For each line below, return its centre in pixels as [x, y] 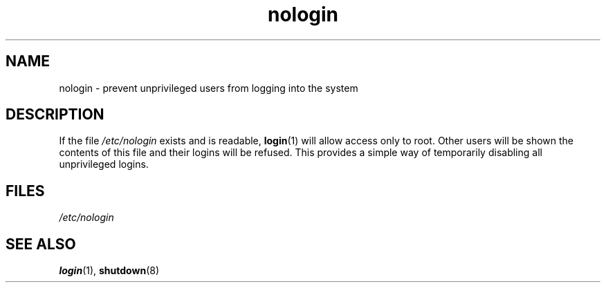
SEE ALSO [41, 244]
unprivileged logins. [104, 164]
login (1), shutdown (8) [109, 271]
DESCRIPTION [55, 115]
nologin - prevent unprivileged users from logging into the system [209, 88]
